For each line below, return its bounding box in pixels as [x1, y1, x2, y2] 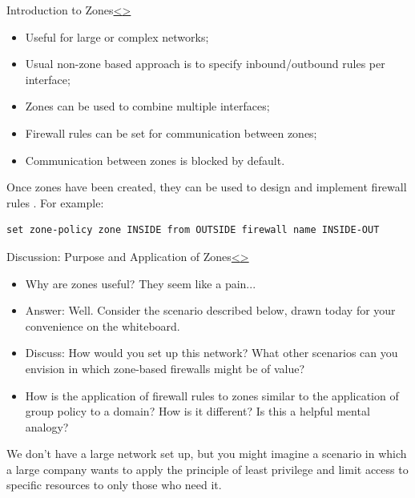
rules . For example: [6, 194, 104, 211]
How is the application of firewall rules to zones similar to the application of [25, 387, 399, 404]
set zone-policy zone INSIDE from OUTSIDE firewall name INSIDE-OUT [6, 224, 380, 236]
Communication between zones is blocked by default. [25, 151, 285, 168]
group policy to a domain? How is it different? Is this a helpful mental [25, 403, 370, 420]
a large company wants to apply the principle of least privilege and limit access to [6, 460, 409, 477]
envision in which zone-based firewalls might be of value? [25, 359, 305, 376]
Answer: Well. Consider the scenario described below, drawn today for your [25, 302, 396, 319]
